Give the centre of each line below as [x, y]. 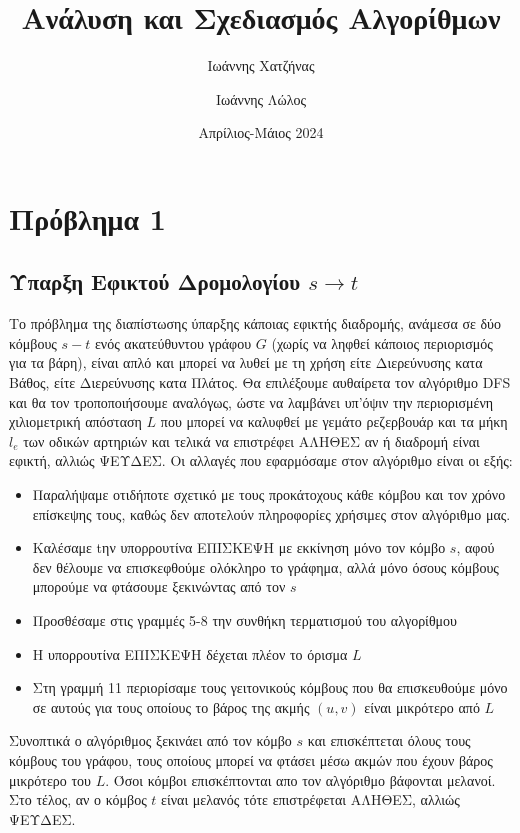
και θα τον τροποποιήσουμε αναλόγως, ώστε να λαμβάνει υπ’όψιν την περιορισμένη [251, 401]
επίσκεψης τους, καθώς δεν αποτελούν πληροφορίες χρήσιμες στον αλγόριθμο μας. [271, 513]
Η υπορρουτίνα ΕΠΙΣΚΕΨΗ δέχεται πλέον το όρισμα [190, 653]
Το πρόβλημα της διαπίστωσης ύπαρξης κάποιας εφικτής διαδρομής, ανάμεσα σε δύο [255, 323]
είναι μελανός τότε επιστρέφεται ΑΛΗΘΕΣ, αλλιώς [310, 799]
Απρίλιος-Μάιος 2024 [261, 132]
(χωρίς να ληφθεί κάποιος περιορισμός [382, 342]
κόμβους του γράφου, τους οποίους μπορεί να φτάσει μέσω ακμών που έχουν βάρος [251, 759]
